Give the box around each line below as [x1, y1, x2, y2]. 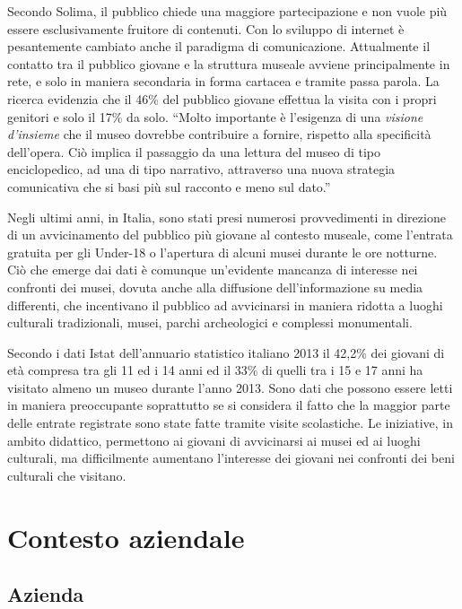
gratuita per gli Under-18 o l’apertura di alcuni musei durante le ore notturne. [7, 242, 438, 261]
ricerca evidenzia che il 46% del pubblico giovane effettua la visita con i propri [7, 89, 437, 108]
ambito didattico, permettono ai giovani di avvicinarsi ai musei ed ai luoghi [7, 431, 421, 449]
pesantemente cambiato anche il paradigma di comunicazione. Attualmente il [7, 37, 431, 56]
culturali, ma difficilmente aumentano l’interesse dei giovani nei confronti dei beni [7, 448, 455, 467]
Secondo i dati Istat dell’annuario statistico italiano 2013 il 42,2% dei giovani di [7, 343, 445, 361]
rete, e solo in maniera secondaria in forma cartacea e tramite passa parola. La [7, 72, 440, 91]
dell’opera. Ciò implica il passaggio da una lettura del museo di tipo [7, 142, 381, 161]
